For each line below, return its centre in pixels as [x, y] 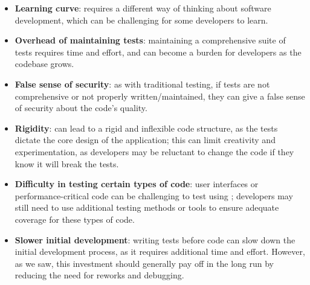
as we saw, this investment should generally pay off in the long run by [144, 263]
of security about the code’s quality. [81, 108]
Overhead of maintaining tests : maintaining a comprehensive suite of [150, 40]
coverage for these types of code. [75, 219]
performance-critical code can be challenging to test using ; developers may [154, 195]
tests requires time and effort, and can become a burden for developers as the [158, 52]
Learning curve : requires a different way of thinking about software [143, 8]
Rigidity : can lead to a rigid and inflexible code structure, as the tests [146, 128]
